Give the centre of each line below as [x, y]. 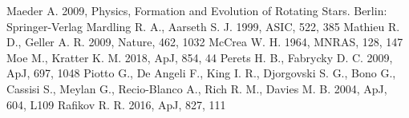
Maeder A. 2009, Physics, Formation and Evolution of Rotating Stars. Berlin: [197, 10]
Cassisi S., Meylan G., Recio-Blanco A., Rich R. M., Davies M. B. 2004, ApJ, [197, 88]
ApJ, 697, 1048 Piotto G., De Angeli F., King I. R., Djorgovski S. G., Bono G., [201, 73]
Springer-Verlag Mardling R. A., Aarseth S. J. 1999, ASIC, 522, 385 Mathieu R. [203, 26]
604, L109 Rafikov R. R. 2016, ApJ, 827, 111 [116, 104]
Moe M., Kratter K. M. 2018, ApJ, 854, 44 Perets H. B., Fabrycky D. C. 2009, [200, 57]
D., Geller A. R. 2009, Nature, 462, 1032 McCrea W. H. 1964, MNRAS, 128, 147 [205, 42]
